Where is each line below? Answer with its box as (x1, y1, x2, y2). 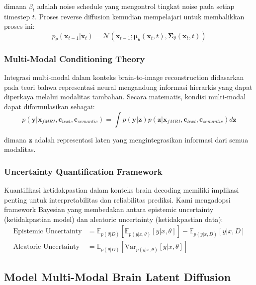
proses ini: (4, 21, 35, 31)
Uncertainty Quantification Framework (4, 165, 163, 177)
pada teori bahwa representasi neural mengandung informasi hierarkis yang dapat (4, 81, 253, 92)
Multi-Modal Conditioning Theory (4, 52, 145, 65)
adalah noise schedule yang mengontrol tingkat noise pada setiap (37, 1, 235, 11)
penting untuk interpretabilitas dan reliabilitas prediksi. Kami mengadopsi (4, 194, 231, 205)
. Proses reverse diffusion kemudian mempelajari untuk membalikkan (34, 11, 245, 21)
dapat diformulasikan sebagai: (4, 101, 95, 111)
